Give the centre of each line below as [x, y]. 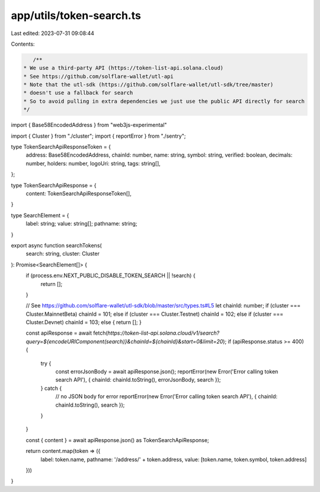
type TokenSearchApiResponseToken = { [61, 147]
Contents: [23, 44]
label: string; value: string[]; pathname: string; [81, 224]
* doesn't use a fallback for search [78, 93]
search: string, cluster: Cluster [63, 254]
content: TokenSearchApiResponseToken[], [79, 193]
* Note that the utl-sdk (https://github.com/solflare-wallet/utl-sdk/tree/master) [148, 85]
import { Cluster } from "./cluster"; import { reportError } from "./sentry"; [98, 136]
